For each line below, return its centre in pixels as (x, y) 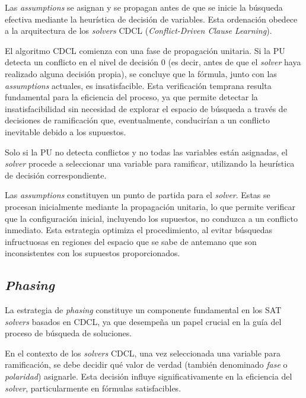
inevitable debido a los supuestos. (66, 131)
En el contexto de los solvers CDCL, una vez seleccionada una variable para (143, 353)
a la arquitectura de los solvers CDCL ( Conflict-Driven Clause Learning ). (138, 31)
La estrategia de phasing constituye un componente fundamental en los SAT (143, 310)
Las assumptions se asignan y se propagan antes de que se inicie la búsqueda (144, 7)
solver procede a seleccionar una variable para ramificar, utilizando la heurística (150, 163)
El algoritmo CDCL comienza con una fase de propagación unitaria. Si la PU (145, 50)
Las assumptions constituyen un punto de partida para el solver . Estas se (138, 195)
